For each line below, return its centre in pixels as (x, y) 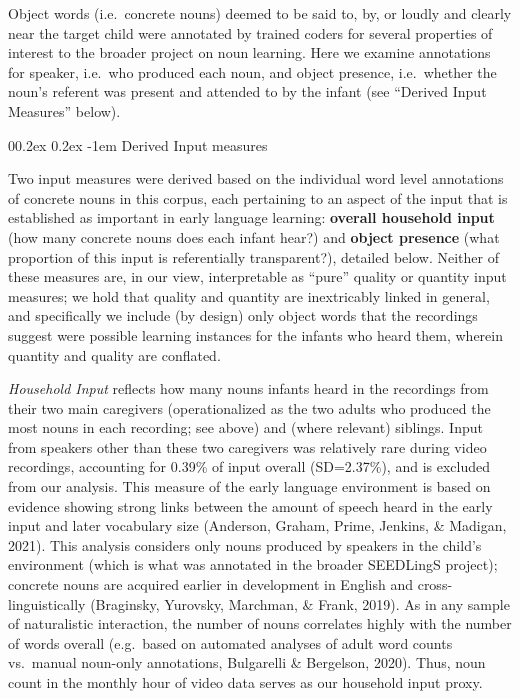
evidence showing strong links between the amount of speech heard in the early (250, 505)
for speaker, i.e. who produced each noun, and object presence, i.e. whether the (252, 71)
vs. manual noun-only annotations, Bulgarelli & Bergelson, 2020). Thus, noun (247, 662)
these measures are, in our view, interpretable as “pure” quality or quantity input (257, 276)
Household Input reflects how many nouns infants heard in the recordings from (248, 388)
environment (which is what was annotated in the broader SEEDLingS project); (253, 564)
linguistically (47, 603)
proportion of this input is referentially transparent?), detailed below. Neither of (253, 256)
